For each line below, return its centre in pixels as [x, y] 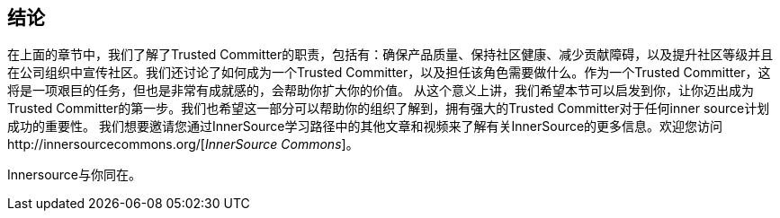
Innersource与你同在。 [74, 175]
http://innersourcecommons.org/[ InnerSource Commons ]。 [183, 144]
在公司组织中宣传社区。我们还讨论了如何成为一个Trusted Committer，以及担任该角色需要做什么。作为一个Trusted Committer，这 [389, 73]
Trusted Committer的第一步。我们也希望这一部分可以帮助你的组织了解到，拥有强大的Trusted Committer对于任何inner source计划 [389, 109]
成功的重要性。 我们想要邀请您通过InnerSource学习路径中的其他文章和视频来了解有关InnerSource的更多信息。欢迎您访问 [365, 126]
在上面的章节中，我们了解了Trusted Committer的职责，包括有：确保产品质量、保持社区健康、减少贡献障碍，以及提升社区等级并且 [390, 55]
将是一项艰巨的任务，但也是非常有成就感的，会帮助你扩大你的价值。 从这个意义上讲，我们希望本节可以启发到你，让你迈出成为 [381, 91]
